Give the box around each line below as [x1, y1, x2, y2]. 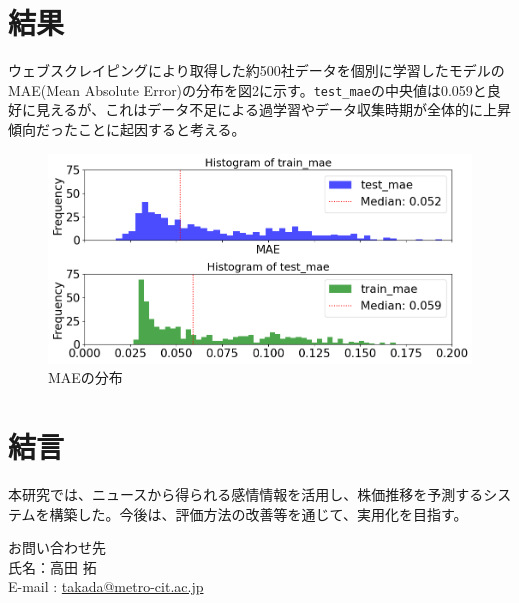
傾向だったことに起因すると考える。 [8, 118, 246, 139]
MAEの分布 [48, 367, 123, 388]
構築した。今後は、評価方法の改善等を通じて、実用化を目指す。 [49, 503, 468, 524]
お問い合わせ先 [8, 537, 106, 558]
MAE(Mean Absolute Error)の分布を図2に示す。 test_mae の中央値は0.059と [8, 79, 487, 100]
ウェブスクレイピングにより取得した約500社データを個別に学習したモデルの [8, 60, 505, 81]
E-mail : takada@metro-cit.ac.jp [8, 576, 204, 597]
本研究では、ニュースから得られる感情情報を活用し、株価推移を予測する [8, 483, 484, 504]
